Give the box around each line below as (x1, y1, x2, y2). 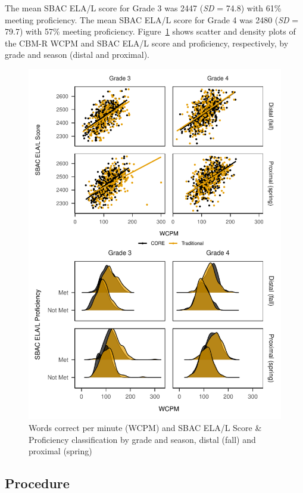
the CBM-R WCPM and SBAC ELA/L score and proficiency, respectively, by (5, 36, 289, 49)
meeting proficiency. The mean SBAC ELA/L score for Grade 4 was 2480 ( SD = (5, 13, 299, 26)
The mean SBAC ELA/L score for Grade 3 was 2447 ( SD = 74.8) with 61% (5, 2, 282, 14)
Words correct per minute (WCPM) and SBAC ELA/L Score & (29, 421, 262, 434)
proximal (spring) (29, 445, 92, 457)
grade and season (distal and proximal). (5, 48, 149, 61)
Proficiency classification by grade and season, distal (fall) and (29, 433, 256, 445)
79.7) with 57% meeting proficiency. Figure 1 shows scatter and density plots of (5, 25, 296, 38)
